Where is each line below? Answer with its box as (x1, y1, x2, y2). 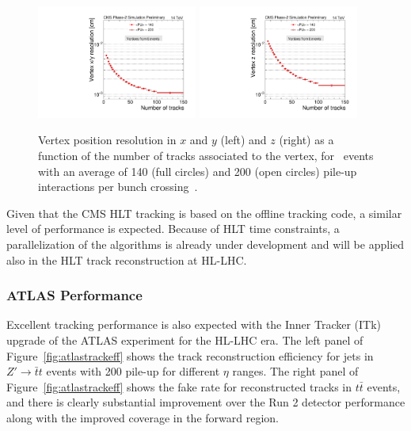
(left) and (220, 132, 267, 148)
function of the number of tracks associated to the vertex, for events (38, 147, 374, 164)
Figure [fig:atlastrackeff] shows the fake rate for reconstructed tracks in (6, 378, 352, 395)
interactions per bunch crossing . (38, 178, 198, 195)
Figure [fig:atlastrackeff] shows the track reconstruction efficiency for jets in (6, 347, 374, 364)
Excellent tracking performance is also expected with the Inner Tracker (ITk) (6, 316, 382, 333)
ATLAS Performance (6, 285, 143, 305)
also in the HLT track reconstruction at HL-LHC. (6, 251, 247, 268)
